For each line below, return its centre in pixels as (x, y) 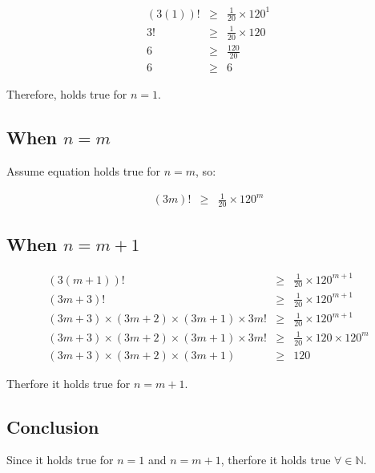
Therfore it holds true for (69, 383)
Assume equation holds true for (84, 170)
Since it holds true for (60, 460)
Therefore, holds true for (67, 94)
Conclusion (53, 426)
